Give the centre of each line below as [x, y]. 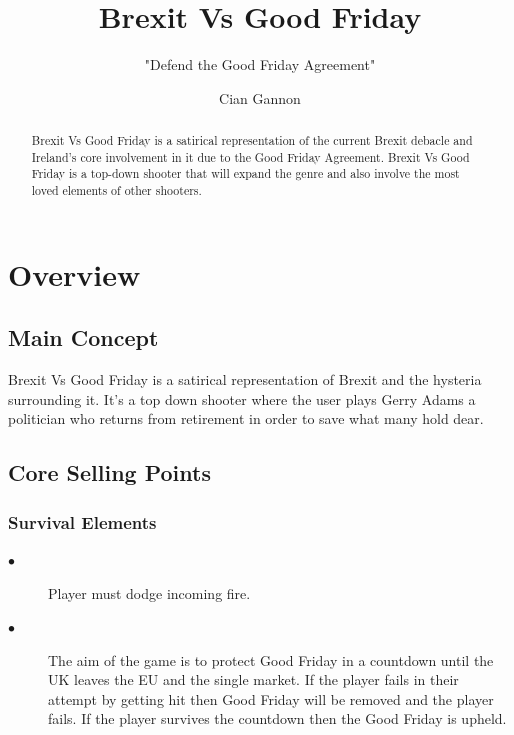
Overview [74, 273]
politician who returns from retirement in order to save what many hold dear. [246, 418]
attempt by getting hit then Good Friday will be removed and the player [271, 698]
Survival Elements [82, 521]
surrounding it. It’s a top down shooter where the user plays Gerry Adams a [242, 398]
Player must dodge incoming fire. [149, 592]
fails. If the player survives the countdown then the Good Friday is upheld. [277, 718]
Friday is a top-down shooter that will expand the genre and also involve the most [245, 173]
